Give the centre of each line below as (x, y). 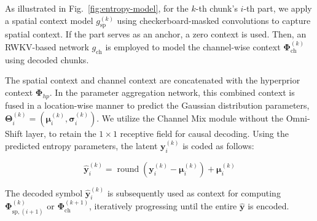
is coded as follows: (218, 146)
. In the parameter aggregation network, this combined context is (172, 92)
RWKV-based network (47, 46)
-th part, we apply (278, 8)
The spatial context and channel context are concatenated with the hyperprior (153, 80)
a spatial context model (49, 20)
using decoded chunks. (47, 59)
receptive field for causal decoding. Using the (204, 134)
